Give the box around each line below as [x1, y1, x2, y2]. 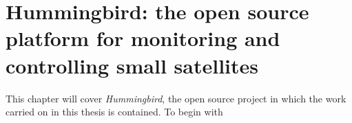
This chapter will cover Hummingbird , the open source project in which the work [6, 91, 346, 105]
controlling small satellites [6, 51, 258, 79]
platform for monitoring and [6, 24, 280, 52]
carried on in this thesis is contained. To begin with [6, 104, 223, 119]
